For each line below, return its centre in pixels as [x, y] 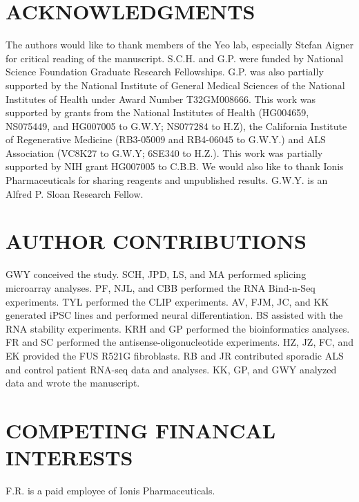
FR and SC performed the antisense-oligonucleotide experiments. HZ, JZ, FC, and [179, 342]
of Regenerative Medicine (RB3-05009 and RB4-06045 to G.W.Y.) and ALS [166, 139]
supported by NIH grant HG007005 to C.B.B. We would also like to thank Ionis [175, 166]
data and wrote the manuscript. [73, 383]
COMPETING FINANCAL [141, 430]
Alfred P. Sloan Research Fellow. [75, 193]
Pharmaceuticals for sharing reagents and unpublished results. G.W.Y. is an [167, 180]
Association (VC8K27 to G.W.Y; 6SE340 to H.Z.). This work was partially [164, 152]
